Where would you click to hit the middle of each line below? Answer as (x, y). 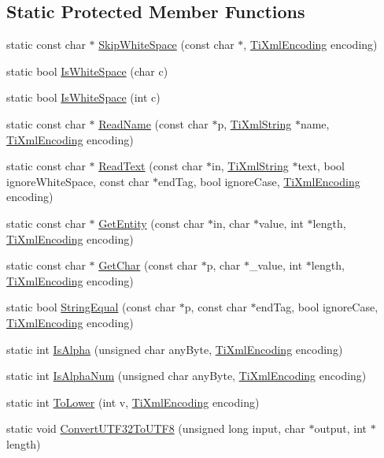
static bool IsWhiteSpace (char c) (87, 71)
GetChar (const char (148, 265)
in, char (232, 223)
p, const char (216, 307)
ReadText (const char (151, 166)
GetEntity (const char (151, 223)
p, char (223, 265)
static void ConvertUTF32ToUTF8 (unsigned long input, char (156, 428)
